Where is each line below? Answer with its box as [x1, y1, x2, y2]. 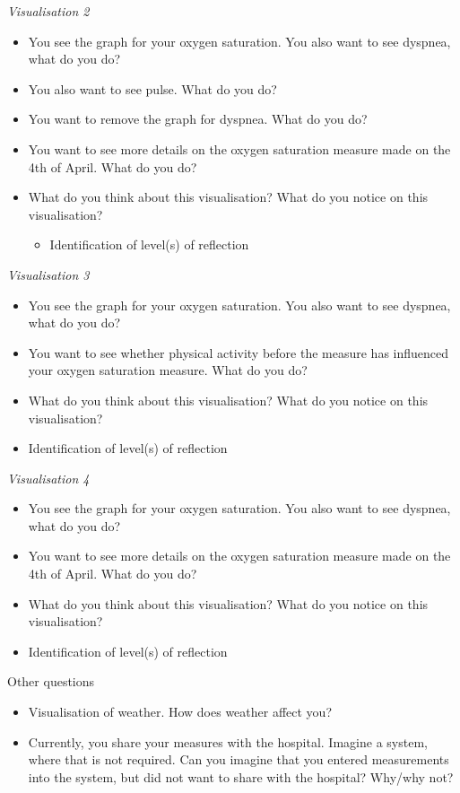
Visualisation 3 [7, 265, 90, 283]
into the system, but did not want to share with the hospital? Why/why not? [28, 767, 454, 786]
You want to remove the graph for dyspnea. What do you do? [28, 109, 368, 128]
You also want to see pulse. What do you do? [28, 79, 277, 98]
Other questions [7, 672, 95, 691]
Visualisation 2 [7, 2, 90, 20]
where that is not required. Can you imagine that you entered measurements [28, 750, 449, 769]
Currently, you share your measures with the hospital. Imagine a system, [28, 732, 428, 751]
